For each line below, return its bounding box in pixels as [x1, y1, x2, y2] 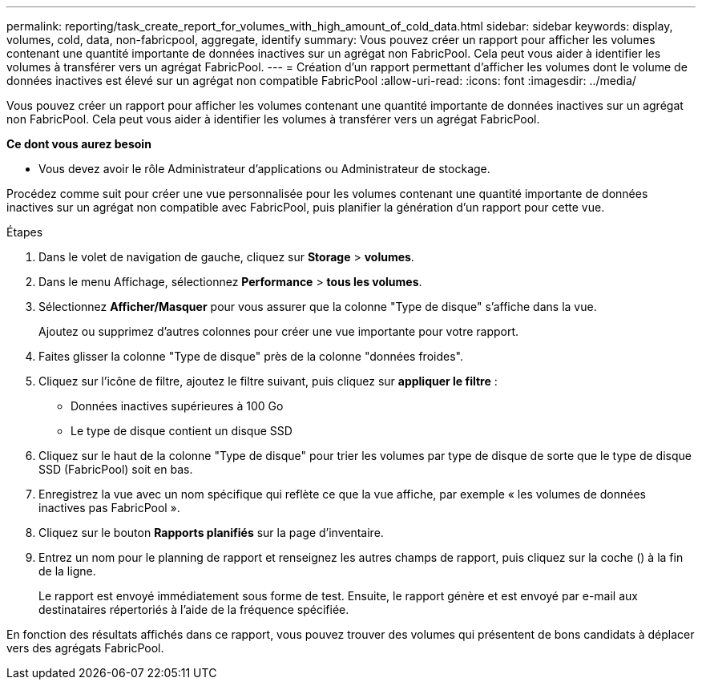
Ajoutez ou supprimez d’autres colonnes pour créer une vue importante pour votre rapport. [38, 325, 519, 338]
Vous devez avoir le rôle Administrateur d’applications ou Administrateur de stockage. [38, 162, 490, 176]
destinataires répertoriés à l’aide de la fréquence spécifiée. [38, 603, 349, 616]
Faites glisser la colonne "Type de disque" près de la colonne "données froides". [38, 349, 463, 363]
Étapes [6, 225, 43, 239]
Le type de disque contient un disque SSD [71, 424, 292, 438]
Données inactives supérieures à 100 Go [71, 399, 284, 413]
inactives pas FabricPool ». [38, 501, 180, 514]
